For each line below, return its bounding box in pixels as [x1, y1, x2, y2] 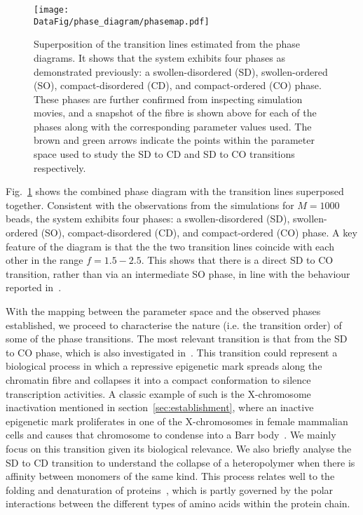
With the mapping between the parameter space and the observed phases [6, 304, 321, 318]
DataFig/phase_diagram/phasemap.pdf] [34, 16, 210, 27]
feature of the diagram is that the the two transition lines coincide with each [6, 239, 334, 253]
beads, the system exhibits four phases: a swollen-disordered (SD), [6, 211, 290, 226]
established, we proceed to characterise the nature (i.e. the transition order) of [6, 317, 342, 332]
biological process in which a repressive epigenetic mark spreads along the [6, 359, 322, 373]
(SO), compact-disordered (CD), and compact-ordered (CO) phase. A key [41, 225, 357, 240]
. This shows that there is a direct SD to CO [141, 253, 334, 267]
